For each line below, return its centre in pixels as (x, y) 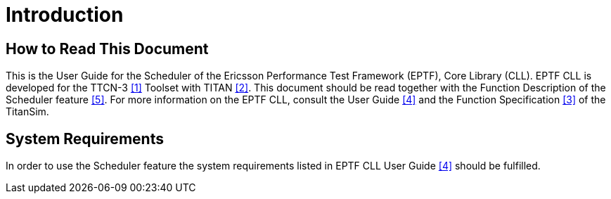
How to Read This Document (107, 49)
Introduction (65, 15)
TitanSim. (27, 112)
